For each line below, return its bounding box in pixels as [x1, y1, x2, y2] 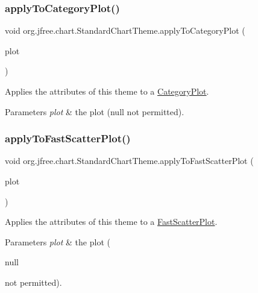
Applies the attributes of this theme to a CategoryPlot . [5, 85, 209, 97]
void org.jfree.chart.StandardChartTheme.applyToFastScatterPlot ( [5, 154, 254, 167]
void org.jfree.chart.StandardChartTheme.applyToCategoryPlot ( [5, 24, 245, 37]
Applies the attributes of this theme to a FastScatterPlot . [5, 215, 218, 228]
